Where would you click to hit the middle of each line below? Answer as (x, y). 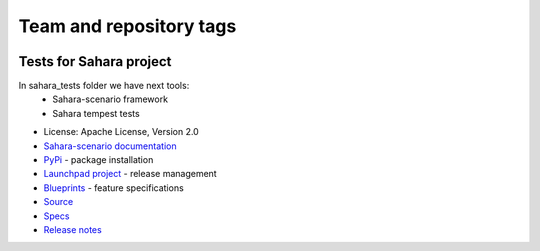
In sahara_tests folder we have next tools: (104, 86)
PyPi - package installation (98, 160)
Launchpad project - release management (130, 174)
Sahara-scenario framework (110, 99)
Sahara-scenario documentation (110, 146)
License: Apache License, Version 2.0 (121, 132)
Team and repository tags (127, 26)
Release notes (72, 229)
